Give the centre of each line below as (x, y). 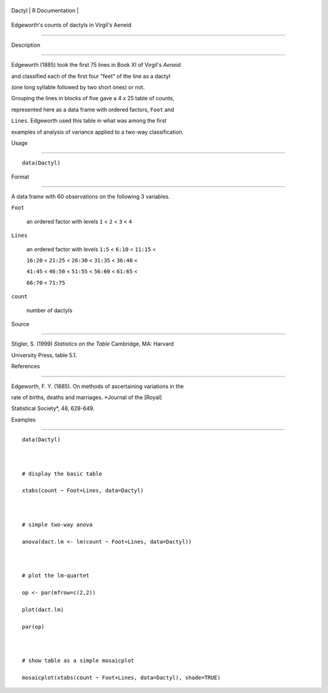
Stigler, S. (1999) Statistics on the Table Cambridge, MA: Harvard (93, 344)
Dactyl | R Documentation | (45, 10)
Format (20, 177)
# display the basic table (62, 473)
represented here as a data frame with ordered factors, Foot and (93, 109)
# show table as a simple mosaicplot (78, 661)
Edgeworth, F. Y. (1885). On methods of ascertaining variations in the (97, 386)
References (26, 366)
